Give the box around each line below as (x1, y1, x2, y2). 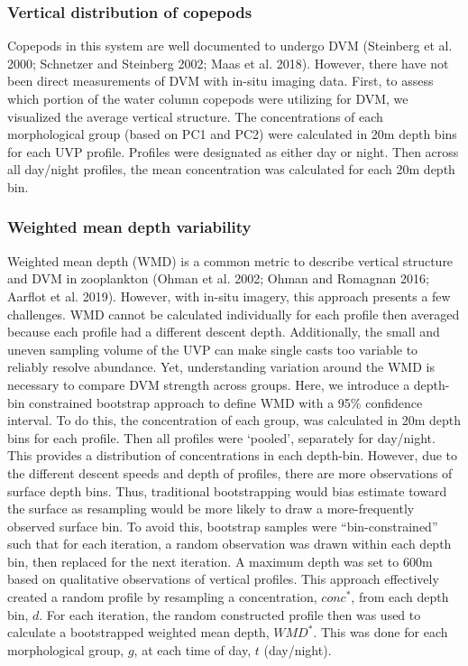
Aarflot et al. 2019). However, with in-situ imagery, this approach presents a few (7, 286, 451, 305)
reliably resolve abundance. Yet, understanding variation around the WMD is (7, 357, 435, 376)
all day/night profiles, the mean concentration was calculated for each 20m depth (7, 160, 455, 179)
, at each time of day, (133, 640, 252, 659)
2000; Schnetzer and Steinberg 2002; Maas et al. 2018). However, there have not (7, 53, 449, 72)
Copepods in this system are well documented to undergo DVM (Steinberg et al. (7, 36, 453, 55)
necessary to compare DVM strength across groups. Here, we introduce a (7, 375, 410, 393)
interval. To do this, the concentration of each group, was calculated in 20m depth (7, 411, 462, 430)
